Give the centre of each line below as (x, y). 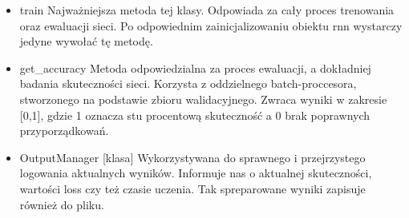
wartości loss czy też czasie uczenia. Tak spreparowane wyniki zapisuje (192, 188)
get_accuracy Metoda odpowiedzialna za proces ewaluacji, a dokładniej (195, 67)
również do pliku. (62, 204)
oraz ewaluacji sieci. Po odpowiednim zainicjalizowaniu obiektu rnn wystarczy (211, 25)
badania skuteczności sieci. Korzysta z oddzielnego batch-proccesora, (188, 83)
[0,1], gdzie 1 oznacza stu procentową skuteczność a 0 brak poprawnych (195, 115)
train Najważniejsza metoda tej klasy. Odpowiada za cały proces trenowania (207, 10)
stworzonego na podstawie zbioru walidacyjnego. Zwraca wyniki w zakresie (203, 99)
